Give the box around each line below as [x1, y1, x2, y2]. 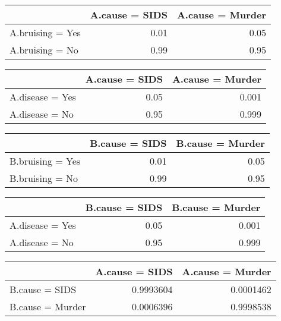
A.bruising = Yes [10, 26, 81, 39]
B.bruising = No [10, 171, 78, 185]
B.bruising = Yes [10, 154, 81, 168]
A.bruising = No [10, 43, 78, 56]
